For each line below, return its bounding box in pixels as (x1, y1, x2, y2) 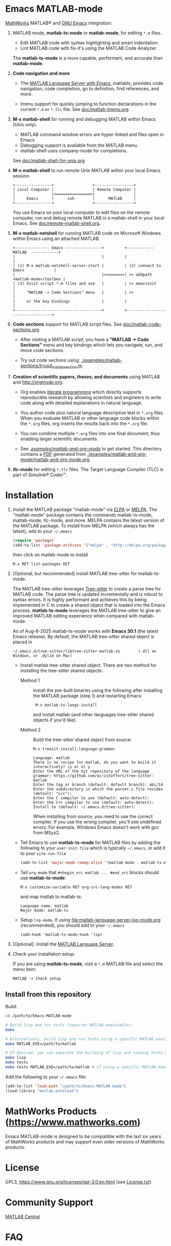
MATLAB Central (5, 1213, 40, 1220)
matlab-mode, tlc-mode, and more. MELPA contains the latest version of (12, 517, 164, 523)
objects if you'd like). (33, 717, 77, 723)
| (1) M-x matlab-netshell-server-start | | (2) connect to (12, 263, 161, 268)
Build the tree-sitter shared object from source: (33, 737, 132, 743)
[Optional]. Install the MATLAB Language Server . (12, 941, 115, 947)
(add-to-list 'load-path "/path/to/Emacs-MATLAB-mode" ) (5, 1084, 126, 1089)
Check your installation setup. (12, 951, 75, 957)
